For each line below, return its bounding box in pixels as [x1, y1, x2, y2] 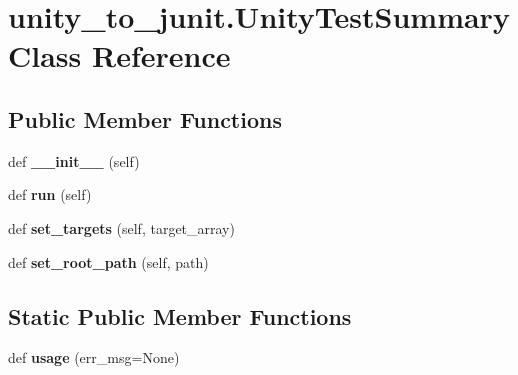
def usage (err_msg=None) [8, 347, 180, 368]
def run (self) [8, 184, 92, 205]
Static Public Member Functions [8, 300, 352, 331]
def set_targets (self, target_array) [8, 217, 235, 238]
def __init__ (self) [8, 150, 140, 171]
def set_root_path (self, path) [8, 251, 209, 272]
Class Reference [8, 35, 231, 76]
